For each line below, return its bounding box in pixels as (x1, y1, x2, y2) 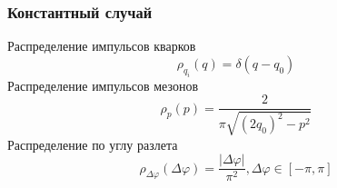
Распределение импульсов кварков (7, 36, 196, 55)
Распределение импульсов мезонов (7, 75, 199, 94)
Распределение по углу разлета (7, 134, 178, 153)
